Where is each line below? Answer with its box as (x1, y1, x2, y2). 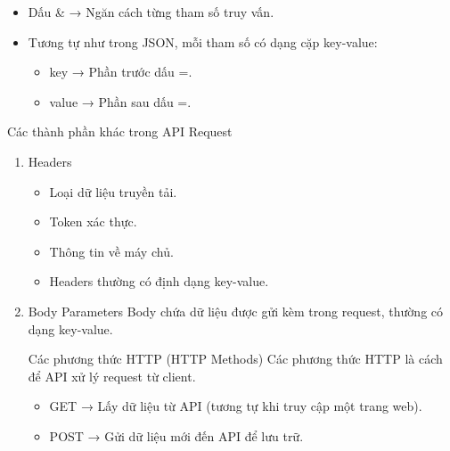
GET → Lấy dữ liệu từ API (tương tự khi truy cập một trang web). (49, 397, 422, 415)
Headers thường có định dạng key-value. (49, 272, 269, 291)
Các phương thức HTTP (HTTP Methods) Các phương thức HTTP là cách (28, 349, 443, 368)
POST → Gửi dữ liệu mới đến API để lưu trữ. (49, 426, 304, 445)
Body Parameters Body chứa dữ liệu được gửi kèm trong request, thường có (28, 301, 444, 320)
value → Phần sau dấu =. (49, 92, 192, 111)
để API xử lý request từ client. (28, 366, 196, 385)
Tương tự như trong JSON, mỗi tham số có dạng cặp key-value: (28, 32, 378, 51)
